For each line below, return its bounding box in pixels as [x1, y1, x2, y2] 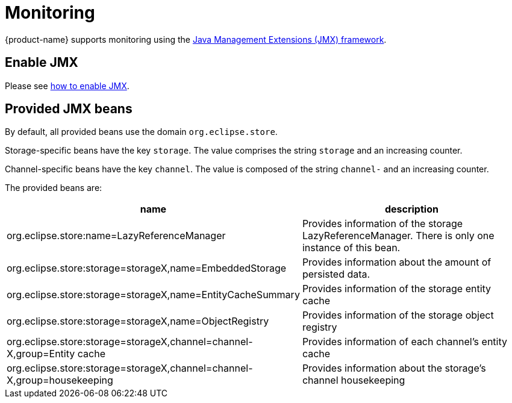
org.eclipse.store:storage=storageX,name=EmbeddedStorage [7, 262, 287, 275]
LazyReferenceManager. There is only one [302, 230, 495, 242]
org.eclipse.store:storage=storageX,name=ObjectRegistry [7, 315, 269, 328]
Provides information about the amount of [302, 256, 492, 269]
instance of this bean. [302, 242, 401, 254]
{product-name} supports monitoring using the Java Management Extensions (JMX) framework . [5, 34, 387, 45]
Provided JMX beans [5, 101, 133, 117]
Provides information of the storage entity [302, 283, 492, 295]
